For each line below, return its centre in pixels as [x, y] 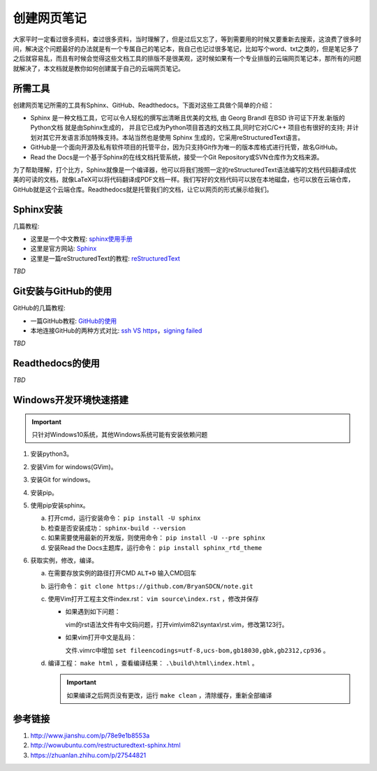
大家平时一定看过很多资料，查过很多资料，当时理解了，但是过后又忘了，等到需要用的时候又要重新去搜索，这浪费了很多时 [187, 39]
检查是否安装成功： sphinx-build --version [117, 528]
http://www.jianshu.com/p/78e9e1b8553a [90, 735]
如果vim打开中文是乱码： [101, 637]
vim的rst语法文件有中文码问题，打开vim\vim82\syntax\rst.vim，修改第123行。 [177, 624]
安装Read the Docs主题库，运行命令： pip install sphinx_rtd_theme [155, 547]
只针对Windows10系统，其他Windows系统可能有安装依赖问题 [120, 434]
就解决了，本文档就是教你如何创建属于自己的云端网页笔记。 [98, 68]
